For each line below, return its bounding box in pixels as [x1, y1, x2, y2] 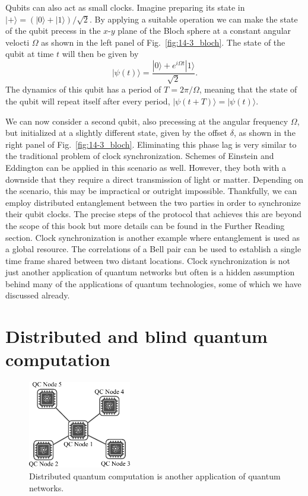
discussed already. [5, 289, 70, 301]
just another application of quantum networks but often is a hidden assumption [5, 266, 295, 278]
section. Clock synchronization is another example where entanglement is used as [5, 231, 300, 243]
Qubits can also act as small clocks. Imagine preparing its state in [5, 1, 245, 13]
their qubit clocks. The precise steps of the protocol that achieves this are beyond [5, 208, 302, 220]
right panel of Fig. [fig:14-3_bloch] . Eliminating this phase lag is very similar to [5, 138, 297, 150]
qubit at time [5, 47, 54, 60]
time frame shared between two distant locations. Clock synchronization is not [5, 254, 290, 266]
